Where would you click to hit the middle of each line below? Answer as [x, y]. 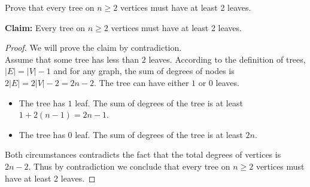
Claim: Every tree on [45, 27]
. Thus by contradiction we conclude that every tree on [129, 166]
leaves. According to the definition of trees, [227, 59]
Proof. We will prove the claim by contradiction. [93, 47]
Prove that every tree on [50, 7]
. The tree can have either [142, 82]
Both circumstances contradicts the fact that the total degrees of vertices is [143, 154]
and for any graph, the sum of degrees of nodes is [144, 71]
